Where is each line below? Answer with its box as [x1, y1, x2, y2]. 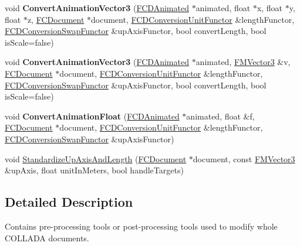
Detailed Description [5, 193, 133, 211]
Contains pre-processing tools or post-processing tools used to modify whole [5, 220, 278, 232]
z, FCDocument [27, 13, 85, 25]
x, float [257, 2, 283, 13]
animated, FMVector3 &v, [195, 56, 291, 68]
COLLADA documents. [5, 231, 89, 244]
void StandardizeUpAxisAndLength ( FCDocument [5, 152, 187, 165]
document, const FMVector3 [193, 152, 295, 165]
